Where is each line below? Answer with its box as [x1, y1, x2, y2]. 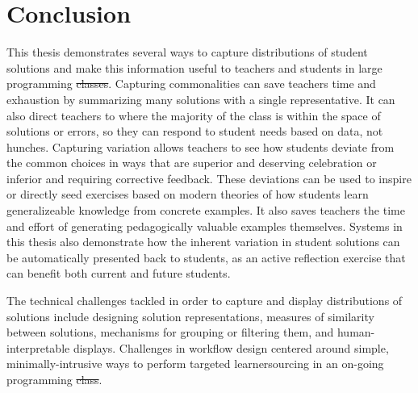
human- [336, 324, 375, 341]
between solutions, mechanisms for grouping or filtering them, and [6, 324, 334, 341]
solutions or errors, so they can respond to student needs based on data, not [6, 123, 383, 140]
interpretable [6, 339, 70, 356]
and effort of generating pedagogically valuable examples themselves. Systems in [6, 217, 403, 234]
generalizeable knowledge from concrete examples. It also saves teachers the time [6, 202, 405, 219]
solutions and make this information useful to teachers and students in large [6, 59, 382, 76]
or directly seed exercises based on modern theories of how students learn [6, 186, 369, 203]
